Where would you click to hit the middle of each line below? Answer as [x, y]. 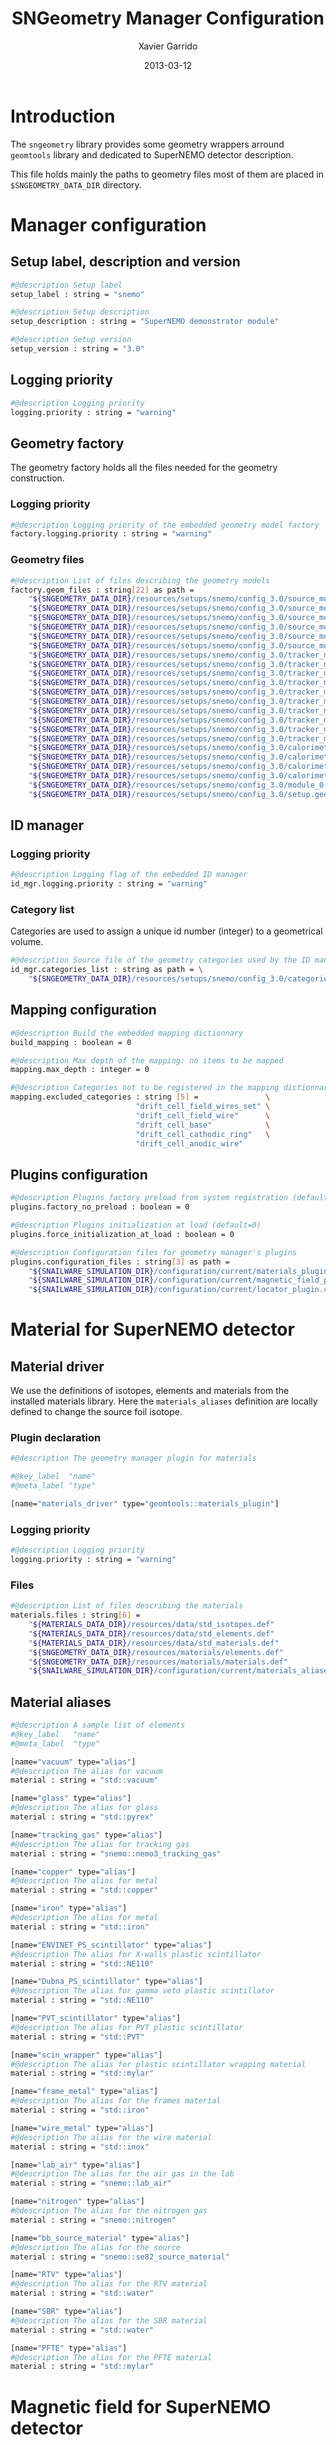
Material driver [57, 1366]
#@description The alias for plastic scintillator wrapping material [158, 2064]
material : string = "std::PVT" [77, 2037]
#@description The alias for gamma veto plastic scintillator [142, 1991]
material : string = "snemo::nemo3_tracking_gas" [116, 1853]
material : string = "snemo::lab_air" [91, 2183]
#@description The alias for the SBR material [109, 2320]
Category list [42, 910]
